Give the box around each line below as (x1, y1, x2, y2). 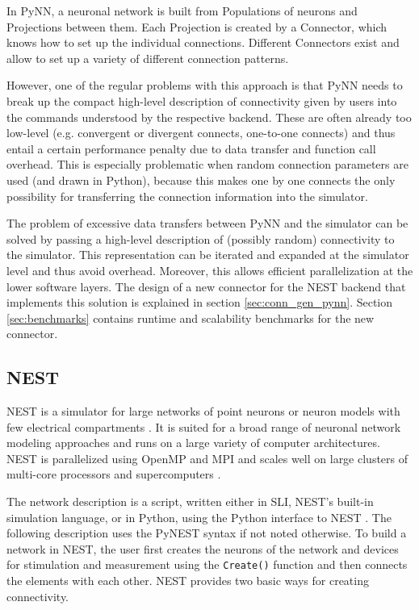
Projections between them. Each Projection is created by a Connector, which (6, 18, 388, 35)
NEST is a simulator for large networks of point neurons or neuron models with (6, 403, 400, 420)
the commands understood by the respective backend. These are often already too (6, 108, 412, 125)
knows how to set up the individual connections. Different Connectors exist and (6, 34, 400, 51)
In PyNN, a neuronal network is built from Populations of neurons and (6, 2, 358, 19)
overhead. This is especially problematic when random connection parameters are (6, 156, 409, 173)
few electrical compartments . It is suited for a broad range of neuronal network (6, 418, 401, 435)
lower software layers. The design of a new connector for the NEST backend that (6, 278, 406, 295)
